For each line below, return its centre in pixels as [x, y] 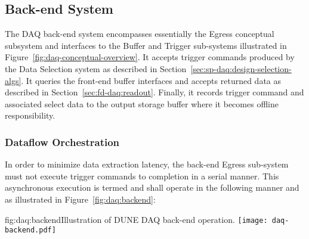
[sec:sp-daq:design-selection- [241, 68]
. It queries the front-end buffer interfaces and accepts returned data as [151, 80]
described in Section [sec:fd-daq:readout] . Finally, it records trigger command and [154, 92]
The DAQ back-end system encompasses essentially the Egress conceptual [140, 34]
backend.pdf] [30, 230]
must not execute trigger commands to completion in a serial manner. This [142, 176]
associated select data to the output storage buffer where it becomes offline [142, 103]
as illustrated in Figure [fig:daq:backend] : [80, 199]
